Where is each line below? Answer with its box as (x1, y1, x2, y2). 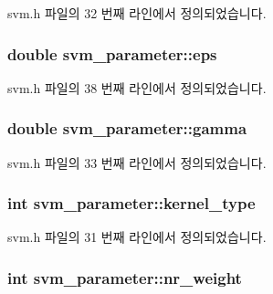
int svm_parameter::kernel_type (7, 192, 256, 215)
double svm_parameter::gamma (7, 117, 247, 140)
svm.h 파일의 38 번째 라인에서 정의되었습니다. (7, 78, 267, 97)
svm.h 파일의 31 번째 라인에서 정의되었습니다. (7, 227, 267, 247)
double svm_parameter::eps (7, 42, 217, 65)
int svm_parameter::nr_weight (7, 266, 242, 289)
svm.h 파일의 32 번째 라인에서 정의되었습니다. (7, 4, 267, 22)
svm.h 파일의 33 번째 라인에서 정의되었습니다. (7, 152, 267, 172)
